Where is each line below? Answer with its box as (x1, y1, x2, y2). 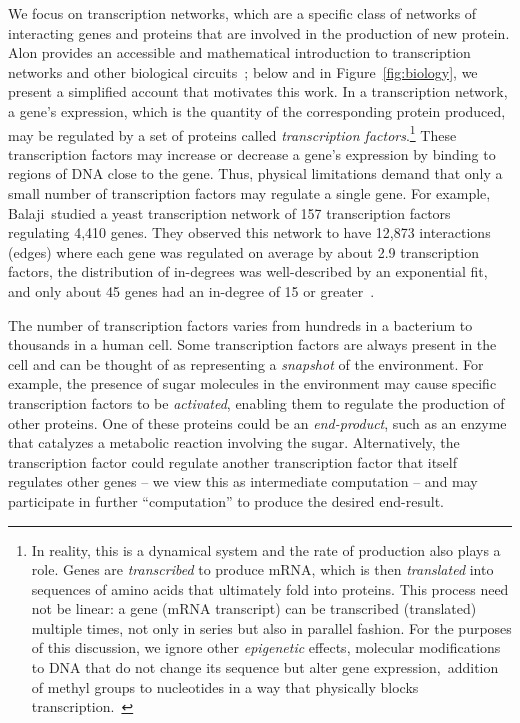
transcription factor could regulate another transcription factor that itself (8, 451, 457, 472)
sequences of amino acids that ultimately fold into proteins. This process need (31, 578, 509, 599)
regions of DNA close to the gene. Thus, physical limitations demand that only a (8, 163, 503, 184)
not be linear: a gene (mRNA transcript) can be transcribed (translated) (31, 598, 477, 619)
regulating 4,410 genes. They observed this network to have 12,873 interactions (8, 222, 491, 243)
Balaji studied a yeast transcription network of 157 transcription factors (8, 202, 451, 223)
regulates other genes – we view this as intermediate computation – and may (8, 471, 478, 492)
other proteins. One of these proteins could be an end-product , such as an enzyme (8, 412, 507, 433)
